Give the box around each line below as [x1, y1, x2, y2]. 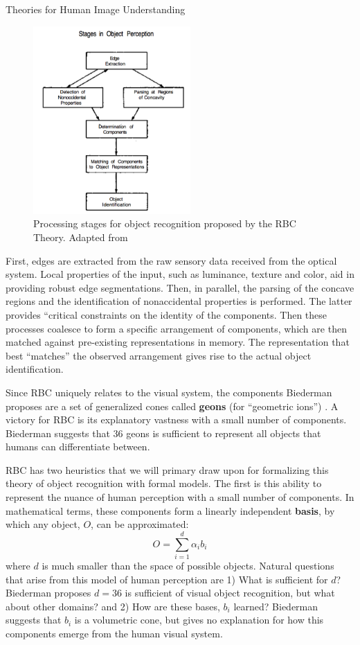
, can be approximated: [91, 517, 189, 531]
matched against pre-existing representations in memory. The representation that [6, 335, 350, 349]
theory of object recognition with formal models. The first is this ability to [6, 476, 322, 491]
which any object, [6, 517, 80, 531]
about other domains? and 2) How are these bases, [6, 599, 220, 613]
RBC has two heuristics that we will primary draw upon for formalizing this [6, 462, 329, 477]
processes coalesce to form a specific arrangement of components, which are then [6, 321, 347, 335]
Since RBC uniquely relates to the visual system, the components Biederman [6, 385, 332, 399]
